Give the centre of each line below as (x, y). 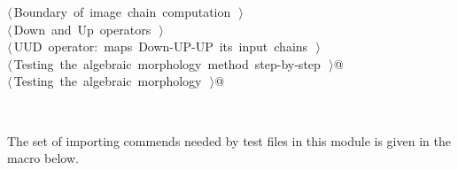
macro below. (43, 158)
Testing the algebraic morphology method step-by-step (167, 63)
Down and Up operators (82, 29)
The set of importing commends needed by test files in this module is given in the (229, 140)
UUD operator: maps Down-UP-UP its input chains (161, 46)
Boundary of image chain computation (122, 12)
